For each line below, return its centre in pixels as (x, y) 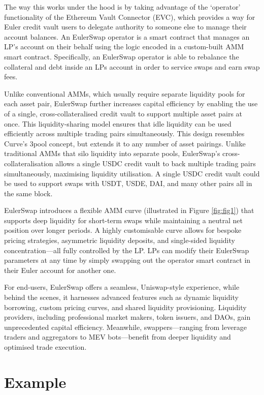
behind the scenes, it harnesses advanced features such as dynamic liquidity (121, 297)
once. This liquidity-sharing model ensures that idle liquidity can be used (118, 123)
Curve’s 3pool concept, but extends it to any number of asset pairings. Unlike (125, 143)
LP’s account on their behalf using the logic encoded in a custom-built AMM (124, 47)
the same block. (28, 193)
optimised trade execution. (45, 347)
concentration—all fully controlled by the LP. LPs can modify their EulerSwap (127, 250)
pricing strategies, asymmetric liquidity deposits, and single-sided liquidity (120, 240)
